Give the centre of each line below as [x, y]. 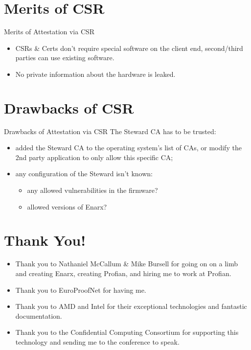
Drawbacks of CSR [69, 107]
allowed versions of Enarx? [67, 206]
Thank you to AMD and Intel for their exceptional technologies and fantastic [131, 306]
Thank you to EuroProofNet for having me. [81, 290]
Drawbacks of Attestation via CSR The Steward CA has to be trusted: [110, 131]
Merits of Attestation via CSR [49, 32]
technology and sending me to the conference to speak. [97, 341]
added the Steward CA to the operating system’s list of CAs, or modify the [128, 148]
